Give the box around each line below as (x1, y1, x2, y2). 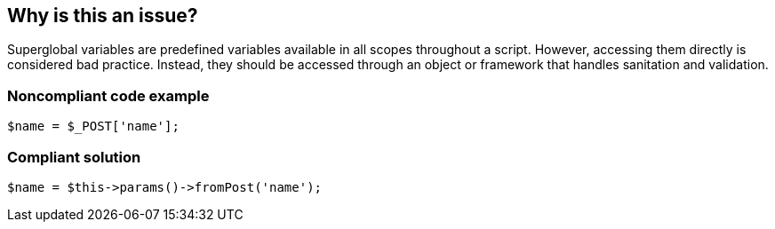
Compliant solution (7, 147, 141, 166)
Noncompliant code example (7, 86, 210, 105)
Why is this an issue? (7, 4, 198, 27)
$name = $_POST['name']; (7, 119, 180, 134)
